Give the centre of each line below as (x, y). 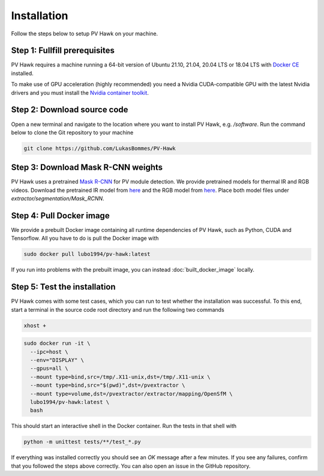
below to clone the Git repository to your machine (72, 132)
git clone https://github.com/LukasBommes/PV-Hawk (100, 148)
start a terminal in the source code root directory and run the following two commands (118, 309)
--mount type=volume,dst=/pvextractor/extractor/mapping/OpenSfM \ (131, 394)
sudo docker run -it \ (57, 344)
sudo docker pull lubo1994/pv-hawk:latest (87, 254)
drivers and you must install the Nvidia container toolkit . (80, 92)
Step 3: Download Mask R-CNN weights (87, 168)
